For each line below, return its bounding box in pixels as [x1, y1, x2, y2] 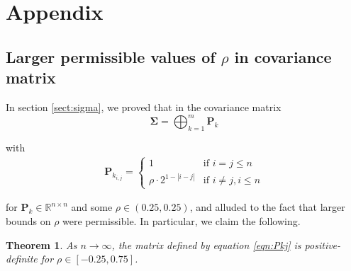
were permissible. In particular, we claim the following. [62, 214, 301, 229]
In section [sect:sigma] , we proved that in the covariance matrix [6, 99, 282, 114]
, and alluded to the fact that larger [189, 200, 345, 214]
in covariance [234, 45, 332, 67]
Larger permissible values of [6, 45, 216, 67]
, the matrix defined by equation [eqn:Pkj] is [111, 237, 301, 252]
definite [6, 251, 38, 266]
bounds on [6, 214, 51, 229]
